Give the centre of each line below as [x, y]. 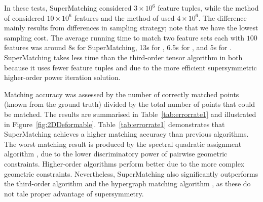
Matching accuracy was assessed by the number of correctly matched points [122, 94]
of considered [24, 17]
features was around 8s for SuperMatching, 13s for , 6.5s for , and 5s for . [118, 47]
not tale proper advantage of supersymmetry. [74, 193]
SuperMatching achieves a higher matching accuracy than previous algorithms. [126, 134]
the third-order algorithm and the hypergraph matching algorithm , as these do [127, 184]
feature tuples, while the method [208, 8]
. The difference [222, 17]
